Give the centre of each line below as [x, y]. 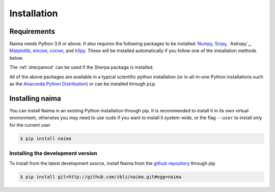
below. [16, 58]
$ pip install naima [46, 138]
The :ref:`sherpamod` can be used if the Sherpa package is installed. [81, 67]
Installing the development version [53, 153]
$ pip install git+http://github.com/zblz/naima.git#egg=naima [101, 177]
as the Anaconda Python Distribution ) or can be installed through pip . [83, 84]
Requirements [32, 31]
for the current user [30, 125]
